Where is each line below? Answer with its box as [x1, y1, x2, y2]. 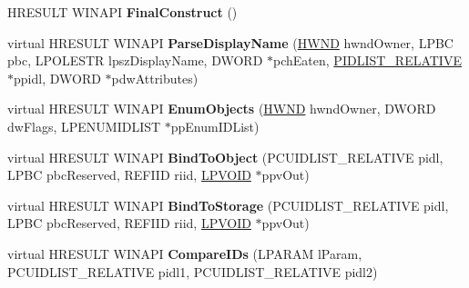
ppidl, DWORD [14, 68, 101, 87]
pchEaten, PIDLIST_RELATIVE [273, 51, 462, 70]
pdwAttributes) [111, 68, 199, 87]
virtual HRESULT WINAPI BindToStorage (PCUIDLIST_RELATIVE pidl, [7, 195, 449, 214]
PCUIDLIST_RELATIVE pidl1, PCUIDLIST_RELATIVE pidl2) [7, 262, 378, 281]
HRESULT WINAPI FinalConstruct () [7, 3, 238, 21]
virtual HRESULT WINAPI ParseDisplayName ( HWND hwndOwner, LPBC [7, 33, 454, 52]
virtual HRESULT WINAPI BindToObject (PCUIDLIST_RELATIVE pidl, [7, 147, 444, 166]
